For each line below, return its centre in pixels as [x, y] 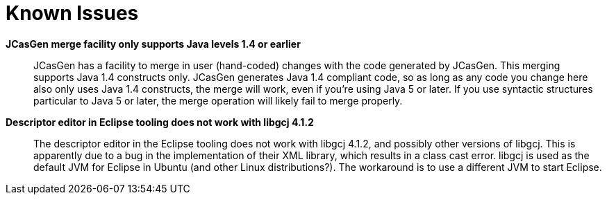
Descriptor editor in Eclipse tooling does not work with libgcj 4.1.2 [160, 122]
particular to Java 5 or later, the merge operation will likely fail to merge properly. [218, 100]
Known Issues [72, 13]
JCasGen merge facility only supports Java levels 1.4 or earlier [153, 44]
